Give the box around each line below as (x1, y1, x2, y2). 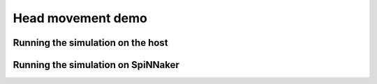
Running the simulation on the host (13, 37, 168, 49)
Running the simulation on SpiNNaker (13, 59, 179, 71)
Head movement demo (13, 10, 148, 26)
